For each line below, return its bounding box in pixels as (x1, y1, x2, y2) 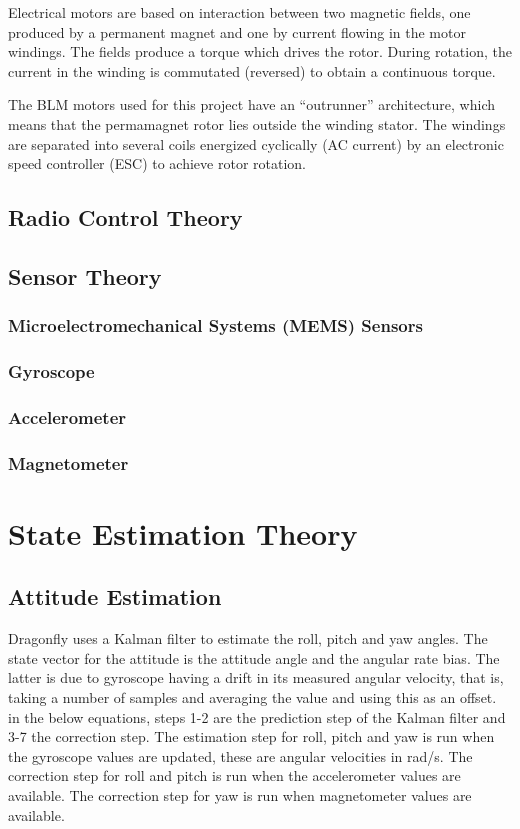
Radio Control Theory (8, 202, 243, 233)
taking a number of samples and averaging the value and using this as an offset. (8, 687, 497, 708)
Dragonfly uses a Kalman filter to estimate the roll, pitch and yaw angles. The (8, 628, 488, 649)
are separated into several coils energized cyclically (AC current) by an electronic (8, 133, 504, 154)
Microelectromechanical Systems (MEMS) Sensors (8, 313, 423, 338)
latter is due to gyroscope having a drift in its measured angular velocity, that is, (8, 667, 504, 688)
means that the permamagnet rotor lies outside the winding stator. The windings (8, 113, 506, 134)
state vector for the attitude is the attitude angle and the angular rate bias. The (8, 647, 500, 668)
